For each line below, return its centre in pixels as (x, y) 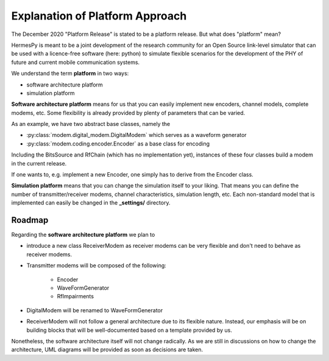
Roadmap (30, 220)
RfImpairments (76, 296)
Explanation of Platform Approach (99, 16)
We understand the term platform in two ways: (70, 74)
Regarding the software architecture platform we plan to (83, 235)
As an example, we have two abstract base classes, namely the (91, 124)
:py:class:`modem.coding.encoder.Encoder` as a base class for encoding (118, 144)
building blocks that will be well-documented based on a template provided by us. (129, 330)
